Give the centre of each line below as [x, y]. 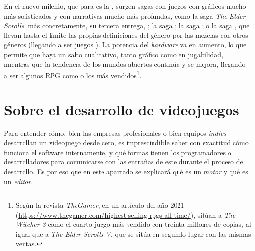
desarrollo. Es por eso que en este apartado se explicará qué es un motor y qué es [126, 171]
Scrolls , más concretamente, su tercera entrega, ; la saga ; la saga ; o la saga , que [127, 25]
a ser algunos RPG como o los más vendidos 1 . [73, 75]
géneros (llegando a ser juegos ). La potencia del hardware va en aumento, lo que [125, 45]
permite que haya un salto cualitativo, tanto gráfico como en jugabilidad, [114, 54]
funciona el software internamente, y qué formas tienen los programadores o [118, 152]
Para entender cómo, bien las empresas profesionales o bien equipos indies [115, 133]
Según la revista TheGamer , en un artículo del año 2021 [100, 205]
